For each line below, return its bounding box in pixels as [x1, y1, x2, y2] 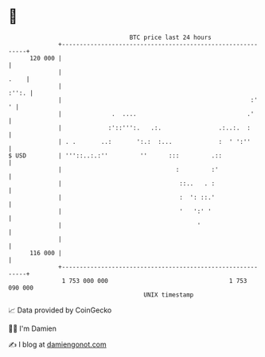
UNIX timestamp [143, 290, 194, 299]
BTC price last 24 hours [129, 33, 212, 41]
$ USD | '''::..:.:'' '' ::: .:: [8, 151, 223, 160]
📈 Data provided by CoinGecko [8, 305, 112, 315]
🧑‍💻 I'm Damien [8, 324, 57, 333]
